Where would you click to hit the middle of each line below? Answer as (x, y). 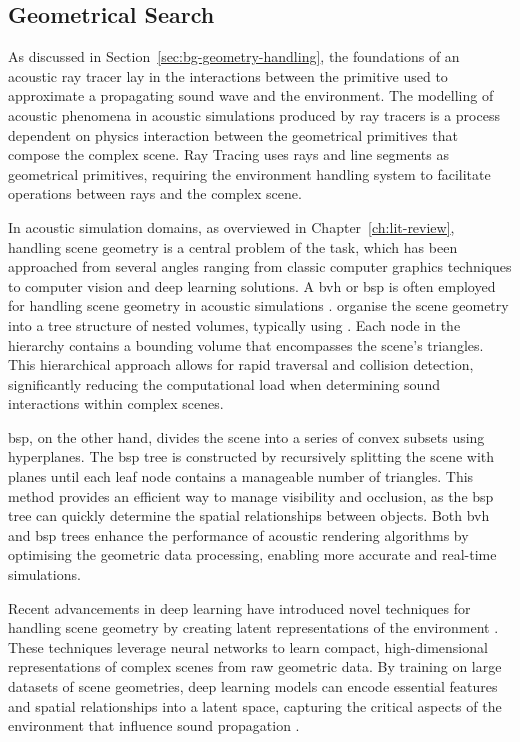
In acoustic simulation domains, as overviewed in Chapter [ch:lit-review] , (231, 226)
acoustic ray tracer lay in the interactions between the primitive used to (228, 75)
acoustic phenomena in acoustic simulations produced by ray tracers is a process (254, 114)
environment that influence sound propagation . (154, 725)
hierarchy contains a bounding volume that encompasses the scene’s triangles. (246, 344)
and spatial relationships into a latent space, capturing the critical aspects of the (255, 705)
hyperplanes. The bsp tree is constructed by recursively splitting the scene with (251, 456)
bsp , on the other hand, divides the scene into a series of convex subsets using (246, 436)
